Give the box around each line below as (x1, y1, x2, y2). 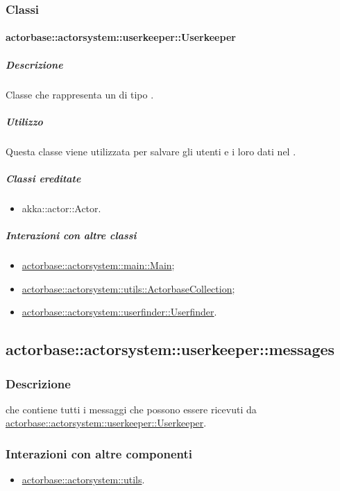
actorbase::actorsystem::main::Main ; (22, 258, 175, 273)
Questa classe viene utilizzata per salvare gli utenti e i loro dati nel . (6, 144, 296, 158)
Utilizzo (6, 114, 43, 128)
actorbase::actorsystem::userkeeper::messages (6, 338, 335, 360)
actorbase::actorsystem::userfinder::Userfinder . (22, 304, 217, 319)
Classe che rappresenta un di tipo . (6, 87, 154, 101)
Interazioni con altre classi (6, 228, 137, 243)
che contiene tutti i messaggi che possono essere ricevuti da (6, 402, 257, 416)
